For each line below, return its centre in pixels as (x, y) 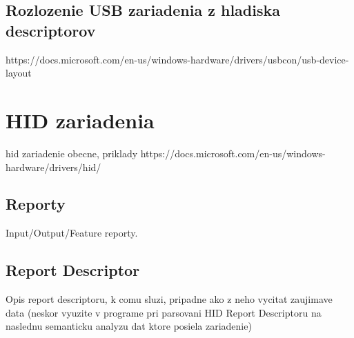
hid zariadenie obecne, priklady (72, 153)
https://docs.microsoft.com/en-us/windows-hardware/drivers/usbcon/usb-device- (177, 59)
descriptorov (51, 30)
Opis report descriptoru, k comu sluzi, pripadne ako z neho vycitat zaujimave (169, 299)
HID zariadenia (80, 120)
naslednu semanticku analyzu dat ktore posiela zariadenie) (129, 326)
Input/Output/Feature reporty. (72, 233)
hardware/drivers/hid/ (53, 167)
